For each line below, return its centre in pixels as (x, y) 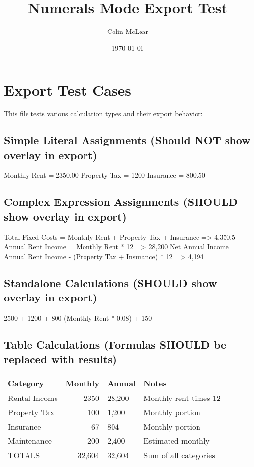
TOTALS (24, 455)
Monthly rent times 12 (182, 398)
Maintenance (30, 441)
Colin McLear (128, 31)
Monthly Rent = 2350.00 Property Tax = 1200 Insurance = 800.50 (105, 175)
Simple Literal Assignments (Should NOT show (127, 140)
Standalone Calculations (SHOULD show (111, 283)
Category (26, 383)
